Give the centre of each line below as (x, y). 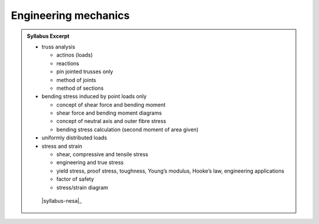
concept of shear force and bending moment (111, 105)
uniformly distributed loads (74, 138)
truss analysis (58, 47)
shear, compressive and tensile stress (102, 154)
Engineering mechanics (70, 15)
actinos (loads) (74, 55)
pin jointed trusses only (85, 72)
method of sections (80, 88)
